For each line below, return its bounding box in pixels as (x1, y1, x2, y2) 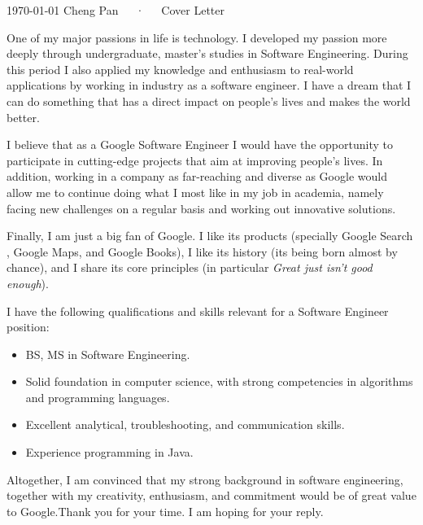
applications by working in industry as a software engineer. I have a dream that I (7, 77, 412, 94)
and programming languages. (25, 388, 170, 405)
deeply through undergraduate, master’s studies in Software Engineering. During (7, 45, 408, 62)
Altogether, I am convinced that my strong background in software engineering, (7, 470, 403, 488)
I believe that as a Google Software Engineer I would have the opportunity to (7, 136, 393, 153)
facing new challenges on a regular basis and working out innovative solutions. (7, 199, 396, 217)
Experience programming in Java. (25, 444, 194, 461)
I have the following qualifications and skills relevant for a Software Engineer (7, 302, 389, 319)
